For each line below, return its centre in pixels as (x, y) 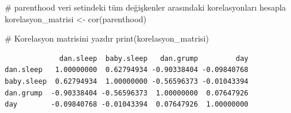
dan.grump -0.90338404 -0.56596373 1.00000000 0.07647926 (127, 93)
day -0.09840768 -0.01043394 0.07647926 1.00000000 (127, 105)
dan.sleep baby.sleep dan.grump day (154, 58)
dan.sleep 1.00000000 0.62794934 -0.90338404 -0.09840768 (127, 70)
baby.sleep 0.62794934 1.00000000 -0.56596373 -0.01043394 (127, 81)
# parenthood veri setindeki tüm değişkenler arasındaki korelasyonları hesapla (145, 7)
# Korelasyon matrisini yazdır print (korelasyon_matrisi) (107, 38)
